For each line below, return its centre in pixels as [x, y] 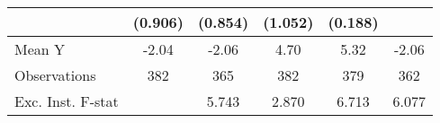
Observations [55, 75]
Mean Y [40, 49]
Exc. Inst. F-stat [67, 101]
